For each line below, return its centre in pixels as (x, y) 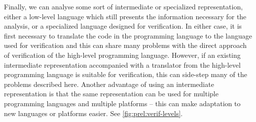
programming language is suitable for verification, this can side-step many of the (126, 74)
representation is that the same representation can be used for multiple (111, 94)
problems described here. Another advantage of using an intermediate (109, 84)
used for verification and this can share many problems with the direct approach (126, 45)
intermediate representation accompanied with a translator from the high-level (122, 64)
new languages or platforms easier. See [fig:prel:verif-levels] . (93, 113)
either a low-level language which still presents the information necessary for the (125, 16)
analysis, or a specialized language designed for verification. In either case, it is (123, 26)
